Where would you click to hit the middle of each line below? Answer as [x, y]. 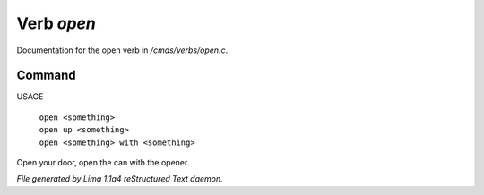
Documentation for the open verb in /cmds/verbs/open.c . [122, 50]
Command [46, 76]
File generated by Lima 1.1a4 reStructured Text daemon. [120, 179]
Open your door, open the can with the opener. [103, 163]
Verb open [56, 23]
